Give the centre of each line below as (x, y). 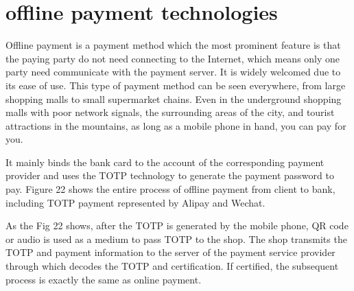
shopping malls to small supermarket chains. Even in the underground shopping (174, 98)
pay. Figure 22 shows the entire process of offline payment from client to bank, (170, 189)
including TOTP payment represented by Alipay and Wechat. (135, 202)
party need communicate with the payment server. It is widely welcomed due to (173, 72)
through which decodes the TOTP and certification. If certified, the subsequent (172, 266)
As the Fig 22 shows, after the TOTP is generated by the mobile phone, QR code (177, 225)
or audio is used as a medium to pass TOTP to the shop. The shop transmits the (176, 238)
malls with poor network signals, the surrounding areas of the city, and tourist (170, 112)
